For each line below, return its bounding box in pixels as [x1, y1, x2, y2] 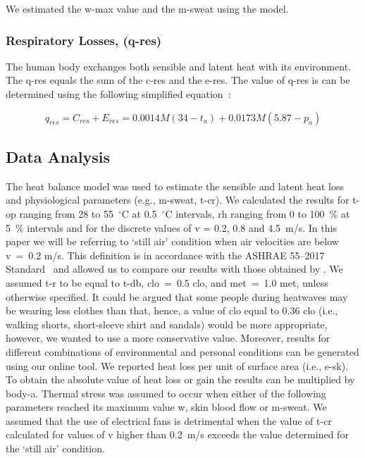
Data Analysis [6, 145, 111, 167]
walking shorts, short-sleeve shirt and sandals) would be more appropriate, [6, 316, 328, 331]
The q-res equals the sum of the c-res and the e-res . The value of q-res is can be [6, 73, 350, 87]
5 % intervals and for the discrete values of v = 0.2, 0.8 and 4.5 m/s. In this [6, 220, 337, 235]
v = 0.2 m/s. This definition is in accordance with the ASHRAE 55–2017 [6, 247, 325, 262]
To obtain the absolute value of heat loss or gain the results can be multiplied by [6, 372, 355, 387]
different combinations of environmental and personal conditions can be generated [6, 344, 359, 359]
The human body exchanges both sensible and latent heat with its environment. [6, 58, 351, 73]
